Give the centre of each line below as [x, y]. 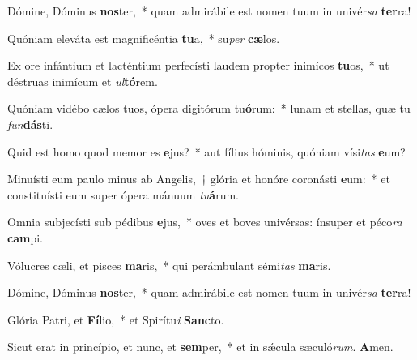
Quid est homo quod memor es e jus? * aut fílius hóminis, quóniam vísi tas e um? [206, 151]
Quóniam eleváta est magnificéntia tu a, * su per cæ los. [144, 38]
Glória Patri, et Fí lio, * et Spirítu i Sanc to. [116, 319]
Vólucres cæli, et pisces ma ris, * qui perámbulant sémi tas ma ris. [169, 265]
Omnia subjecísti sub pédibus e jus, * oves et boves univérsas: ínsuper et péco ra [205, 222]
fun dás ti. [30, 124]
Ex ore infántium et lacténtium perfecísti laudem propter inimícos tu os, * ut [198, 65]
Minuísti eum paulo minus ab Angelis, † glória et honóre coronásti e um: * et [199, 179]
